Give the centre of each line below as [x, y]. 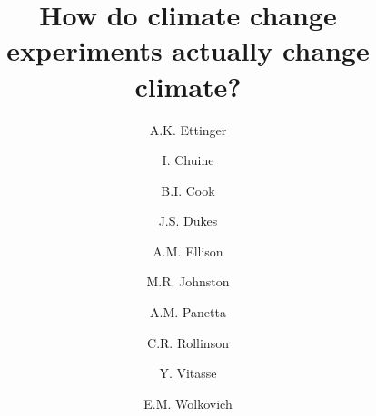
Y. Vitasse [188, 373]
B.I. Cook [188, 190]
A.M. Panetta [188, 312]
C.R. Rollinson [188, 342]
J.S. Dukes [188, 221]
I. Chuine [188, 160]
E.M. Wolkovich [188, 403]
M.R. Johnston [188, 281]
